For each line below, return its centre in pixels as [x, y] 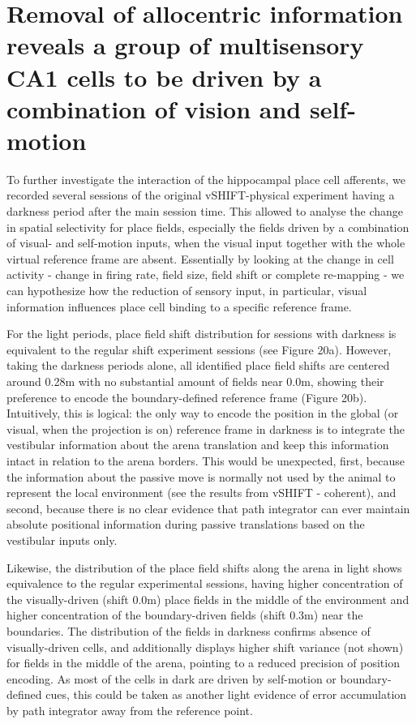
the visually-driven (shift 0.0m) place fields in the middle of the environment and [208, 599]
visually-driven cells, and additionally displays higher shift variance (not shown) [205, 647]
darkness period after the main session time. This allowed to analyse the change [205, 211]
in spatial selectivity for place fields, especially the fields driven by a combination [208, 227]
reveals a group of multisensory [185, 45]
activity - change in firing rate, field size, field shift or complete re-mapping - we [206, 274]
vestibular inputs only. [62, 540]
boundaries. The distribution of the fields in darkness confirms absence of [189, 630]
